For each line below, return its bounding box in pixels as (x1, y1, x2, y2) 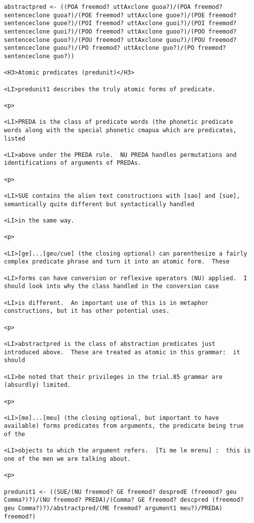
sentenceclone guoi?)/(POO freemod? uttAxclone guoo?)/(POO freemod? (4, 28, 237, 35)
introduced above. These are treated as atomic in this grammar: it (4, 348, 240, 356)
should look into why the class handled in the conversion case (4, 283, 219, 290)
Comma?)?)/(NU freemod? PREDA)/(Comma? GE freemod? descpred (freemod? (4, 496, 244, 504)
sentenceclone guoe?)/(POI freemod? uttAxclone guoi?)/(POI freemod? (4, 20, 237, 27)
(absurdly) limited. (4, 381, 71, 389)
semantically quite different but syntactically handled (4, 200, 194, 208)
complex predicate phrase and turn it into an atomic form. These (4, 258, 230, 265)
